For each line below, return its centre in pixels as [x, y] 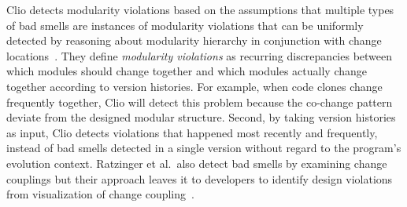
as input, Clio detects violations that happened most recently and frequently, [192, 132]
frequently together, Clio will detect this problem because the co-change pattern [200, 102]
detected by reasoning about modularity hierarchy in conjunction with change [194, 40]
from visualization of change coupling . [100, 194]
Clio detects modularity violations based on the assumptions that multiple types [200, 9]
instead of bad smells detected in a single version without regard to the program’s [204, 148]
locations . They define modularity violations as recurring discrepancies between [200, 55]
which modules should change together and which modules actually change [187, 71]
